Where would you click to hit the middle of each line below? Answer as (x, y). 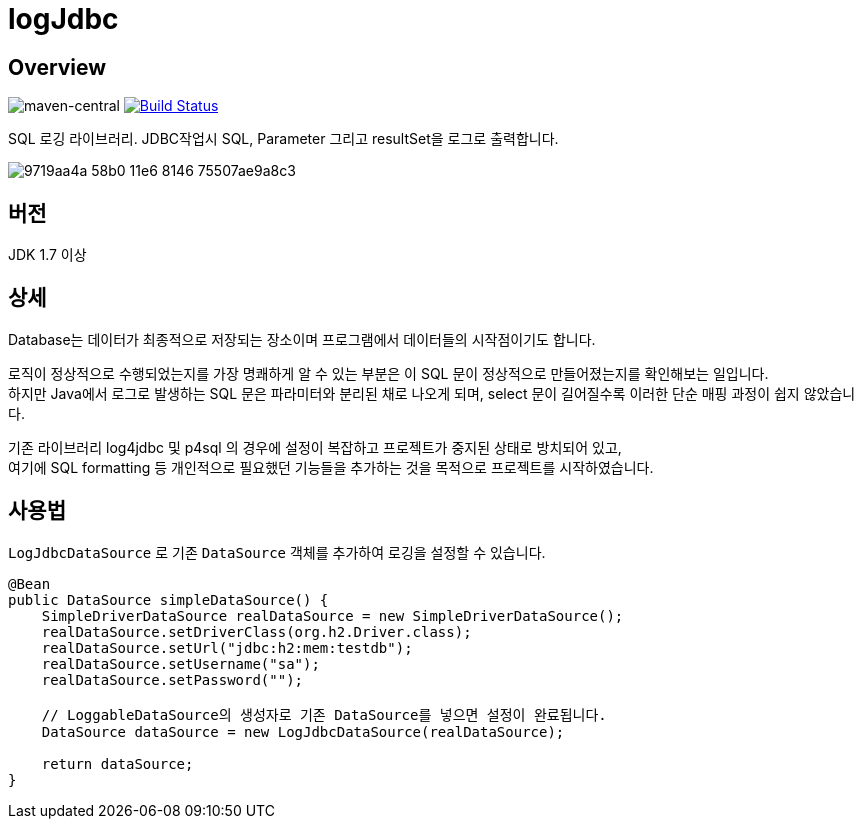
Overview (57, 67)
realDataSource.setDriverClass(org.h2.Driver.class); (256, 631)
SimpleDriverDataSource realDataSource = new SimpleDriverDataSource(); (332, 615)
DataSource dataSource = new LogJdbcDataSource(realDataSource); (303, 731)
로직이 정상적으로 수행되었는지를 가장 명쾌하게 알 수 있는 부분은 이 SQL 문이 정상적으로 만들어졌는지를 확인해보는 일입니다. (388, 373)
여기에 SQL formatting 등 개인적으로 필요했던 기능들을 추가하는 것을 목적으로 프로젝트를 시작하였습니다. (331, 467)
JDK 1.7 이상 (47, 255)
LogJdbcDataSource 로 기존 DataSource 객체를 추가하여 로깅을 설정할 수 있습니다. (277, 552)
